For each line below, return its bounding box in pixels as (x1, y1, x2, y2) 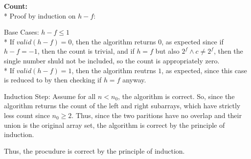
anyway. (122, 75, 146, 85)
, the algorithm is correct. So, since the (118, 91, 235, 101)
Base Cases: (4, 27, 39, 37)
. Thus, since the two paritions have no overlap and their (71, 110, 242, 120)
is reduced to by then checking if (4, 75, 102, 85)
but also (155, 46, 180, 56)
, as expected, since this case (161, 65, 247, 75)
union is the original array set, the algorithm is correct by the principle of (4, 119, 225, 130)
